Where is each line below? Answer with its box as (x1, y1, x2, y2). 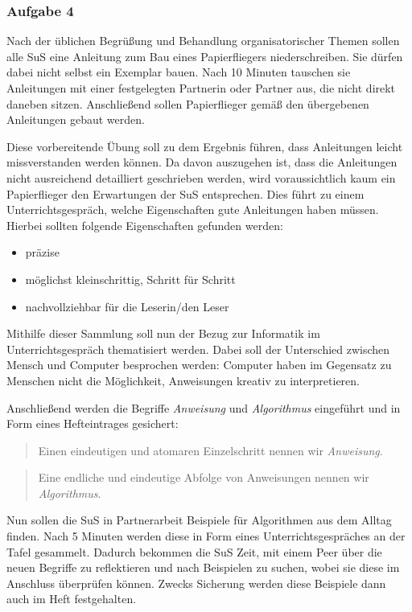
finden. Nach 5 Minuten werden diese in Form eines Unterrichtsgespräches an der (6, 528, 406, 544)
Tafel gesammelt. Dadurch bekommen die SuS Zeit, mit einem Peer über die (6, 543, 382, 560)
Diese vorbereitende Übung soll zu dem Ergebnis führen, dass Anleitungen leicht (6, 138, 403, 154)
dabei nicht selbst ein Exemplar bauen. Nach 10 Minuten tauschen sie (6, 64, 351, 80)
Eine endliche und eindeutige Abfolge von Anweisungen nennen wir (38, 469, 369, 486)
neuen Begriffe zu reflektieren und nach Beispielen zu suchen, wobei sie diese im (6, 559, 400, 576)
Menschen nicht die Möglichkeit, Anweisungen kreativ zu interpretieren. (6, 372, 360, 388)
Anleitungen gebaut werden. (6, 111, 145, 128)
